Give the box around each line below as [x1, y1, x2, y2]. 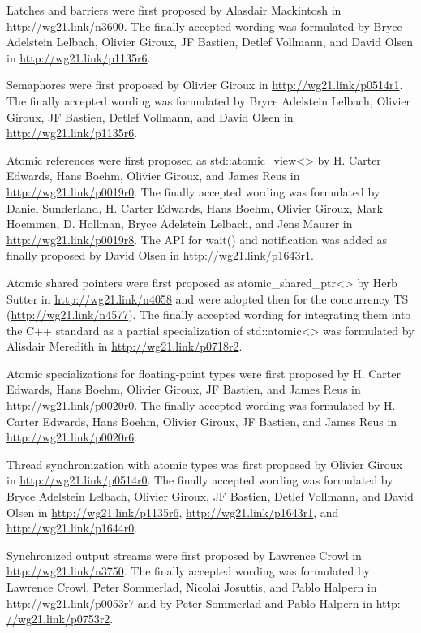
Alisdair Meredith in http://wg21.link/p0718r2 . [6, 338, 243, 355]
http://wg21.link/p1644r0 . [6, 519, 138, 536]
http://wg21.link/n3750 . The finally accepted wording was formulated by [6, 562, 370, 579]
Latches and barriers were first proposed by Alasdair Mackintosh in [6, 2, 342, 18]
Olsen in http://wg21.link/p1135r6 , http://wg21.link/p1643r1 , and [6, 503, 339, 520]
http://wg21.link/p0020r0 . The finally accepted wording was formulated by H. [6, 397, 396, 414]
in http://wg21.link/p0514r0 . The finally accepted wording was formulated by [6, 472, 393, 489]
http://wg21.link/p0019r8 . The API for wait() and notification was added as [6, 230, 388, 248]
